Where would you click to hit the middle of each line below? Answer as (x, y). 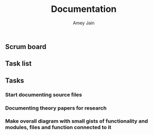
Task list (18, 64)
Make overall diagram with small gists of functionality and (77, 121)
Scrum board (26, 46)
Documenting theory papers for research (56, 108)
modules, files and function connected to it (58, 128)
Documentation (84, 9)
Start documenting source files (44, 94)
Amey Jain (84, 23)
